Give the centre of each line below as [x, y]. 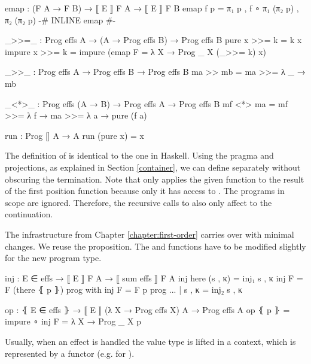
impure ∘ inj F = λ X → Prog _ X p [73, 321]
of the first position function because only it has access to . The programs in [145, 191]
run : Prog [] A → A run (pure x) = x [74, 135]
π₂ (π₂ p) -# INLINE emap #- [60, 19]
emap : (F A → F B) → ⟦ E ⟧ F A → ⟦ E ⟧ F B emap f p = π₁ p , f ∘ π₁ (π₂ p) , [152, 8]
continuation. [29, 214]
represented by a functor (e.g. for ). [70, 353]
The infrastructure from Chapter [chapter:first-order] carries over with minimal [150, 234]
